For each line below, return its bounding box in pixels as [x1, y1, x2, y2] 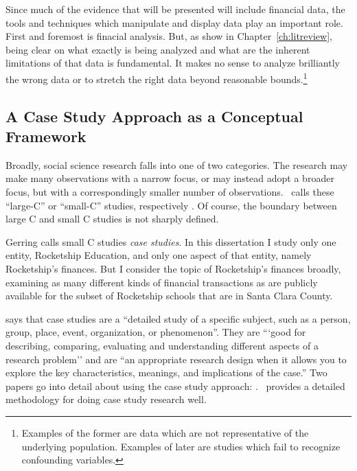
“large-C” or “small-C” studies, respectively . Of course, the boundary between [5, 198, 337, 212]
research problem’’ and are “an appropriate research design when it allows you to [5, 352, 347, 366]
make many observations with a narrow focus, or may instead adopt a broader [5, 171, 334, 185]
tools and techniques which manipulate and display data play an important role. [5, 15, 343, 30]
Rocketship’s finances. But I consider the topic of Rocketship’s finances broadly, [5, 261, 341, 275]
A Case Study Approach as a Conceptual [5, 105, 303, 126]
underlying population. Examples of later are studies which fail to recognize [21, 439, 341, 453]
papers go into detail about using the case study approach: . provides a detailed [5, 378, 345, 393]
